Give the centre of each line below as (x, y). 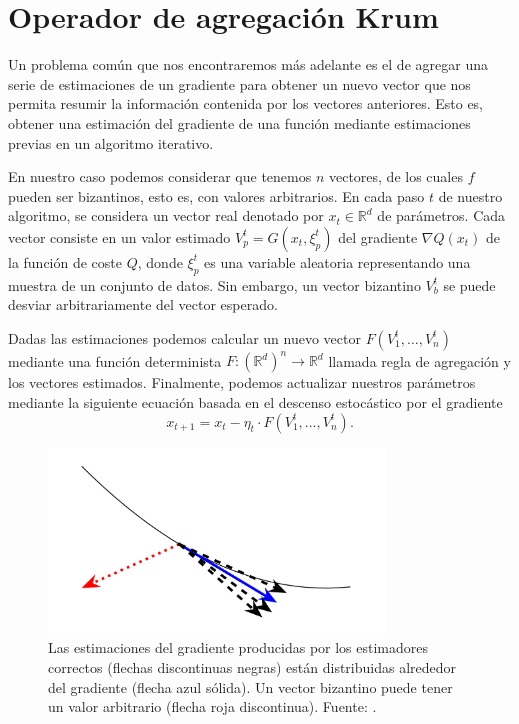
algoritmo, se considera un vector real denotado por (166, 215)
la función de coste (65, 261)
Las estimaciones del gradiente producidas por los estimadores (238, 647)
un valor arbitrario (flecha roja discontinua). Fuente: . (212, 706)
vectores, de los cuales (395, 176)
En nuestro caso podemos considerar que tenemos (160, 176)
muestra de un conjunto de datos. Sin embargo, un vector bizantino (214, 284)
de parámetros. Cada (441, 215)
